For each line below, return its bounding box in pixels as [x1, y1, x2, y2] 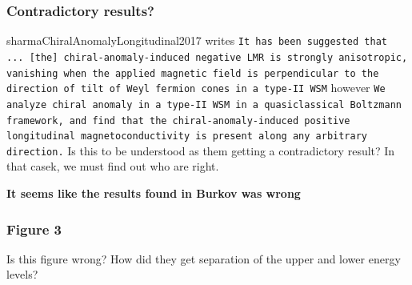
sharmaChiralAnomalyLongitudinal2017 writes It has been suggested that [6, 32, 387, 49]
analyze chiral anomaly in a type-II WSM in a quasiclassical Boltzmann [6, 98, 402, 110]
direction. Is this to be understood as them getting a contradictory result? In [6, 142, 395, 159]
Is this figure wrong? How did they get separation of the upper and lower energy [6, 250, 401, 267]
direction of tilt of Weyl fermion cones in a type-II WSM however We [6, 79, 386, 96]
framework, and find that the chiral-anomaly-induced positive [6, 114, 350, 126]
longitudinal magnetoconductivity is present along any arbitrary [6, 130, 368, 142]
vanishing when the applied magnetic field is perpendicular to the [6, 67, 379, 79]
